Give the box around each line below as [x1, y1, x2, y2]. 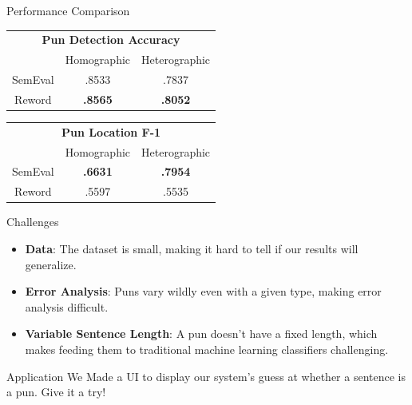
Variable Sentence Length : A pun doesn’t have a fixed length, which [25, 325, 378, 342]
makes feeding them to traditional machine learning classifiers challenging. [25, 340, 389, 357]
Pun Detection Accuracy [42, 31, 180, 48]
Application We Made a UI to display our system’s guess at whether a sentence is [6, 367, 406, 384]
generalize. [25, 256, 77, 272]
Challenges [6, 213, 59, 230]
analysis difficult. [25, 298, 109, 315]
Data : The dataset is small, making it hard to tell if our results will [25, 240, 359, 256]
